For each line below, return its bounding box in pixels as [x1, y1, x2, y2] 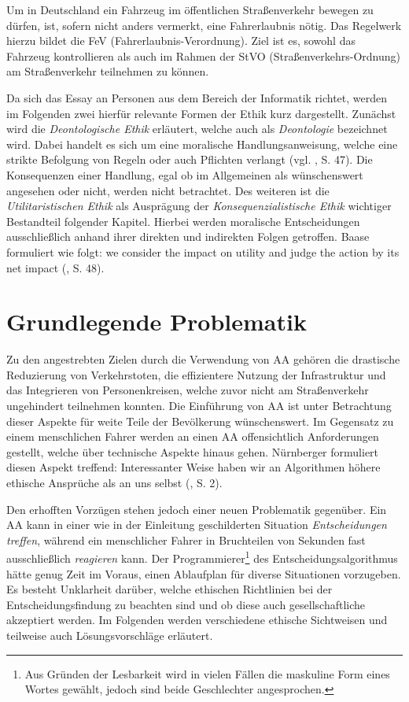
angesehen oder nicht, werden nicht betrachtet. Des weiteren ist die [6, 182, 330, 198]
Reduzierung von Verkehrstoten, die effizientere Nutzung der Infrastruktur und [6, 366, 386, 382]
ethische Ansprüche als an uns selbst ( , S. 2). [6, 474, 223, 490]
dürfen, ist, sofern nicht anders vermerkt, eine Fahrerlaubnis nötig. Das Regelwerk [6, 17, 402, 33]
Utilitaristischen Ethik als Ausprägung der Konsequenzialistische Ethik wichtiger [6, 198, 392, 214]
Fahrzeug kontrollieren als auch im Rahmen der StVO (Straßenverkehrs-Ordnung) [6, 47, 401, 64]
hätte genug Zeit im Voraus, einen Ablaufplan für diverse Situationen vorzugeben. [6, 565, 401, 582]
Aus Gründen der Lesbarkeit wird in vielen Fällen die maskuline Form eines [24, 665, 390, 682]
